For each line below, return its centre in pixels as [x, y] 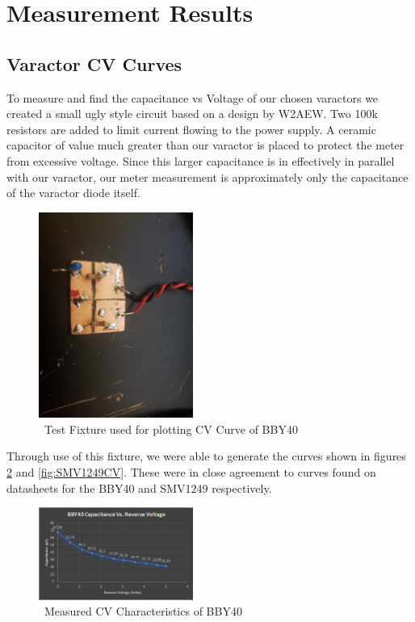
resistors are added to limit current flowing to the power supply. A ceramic [191, 129]
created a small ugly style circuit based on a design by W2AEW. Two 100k [192, 113]
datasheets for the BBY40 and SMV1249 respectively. [139, 488]
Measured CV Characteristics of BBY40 [143, 611]
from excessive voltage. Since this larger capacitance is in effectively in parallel [201, 160]
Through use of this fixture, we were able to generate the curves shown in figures [206, 456]
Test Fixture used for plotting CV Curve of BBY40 [171, 429]
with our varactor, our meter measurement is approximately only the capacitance [207, 177]
